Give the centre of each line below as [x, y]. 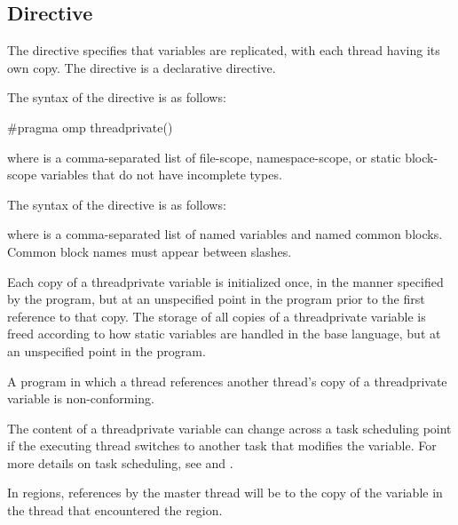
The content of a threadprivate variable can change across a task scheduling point [229, 428]
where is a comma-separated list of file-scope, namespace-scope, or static [204, 157]
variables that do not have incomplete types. [161, 175]
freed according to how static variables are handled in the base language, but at [224, 334]
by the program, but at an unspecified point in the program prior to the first [216, 299]
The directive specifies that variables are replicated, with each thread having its [224, 50]
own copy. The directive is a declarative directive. [142, 67]
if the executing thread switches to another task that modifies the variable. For [222, 445]
